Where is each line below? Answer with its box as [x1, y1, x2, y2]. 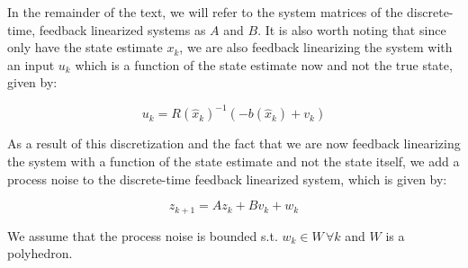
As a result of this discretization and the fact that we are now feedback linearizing [7, 134, 461, 153]
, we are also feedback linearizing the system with [179, 38, 453, 57]
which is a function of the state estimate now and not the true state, [75, 55, 453, 74]
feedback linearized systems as [39, 20, 206, 39]
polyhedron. [7, 244, 73, 263]
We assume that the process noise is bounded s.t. [7, 226, 278, 245]
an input [7, 55, 55, 74]
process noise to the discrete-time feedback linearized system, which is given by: [7, 169, 447, 188]
